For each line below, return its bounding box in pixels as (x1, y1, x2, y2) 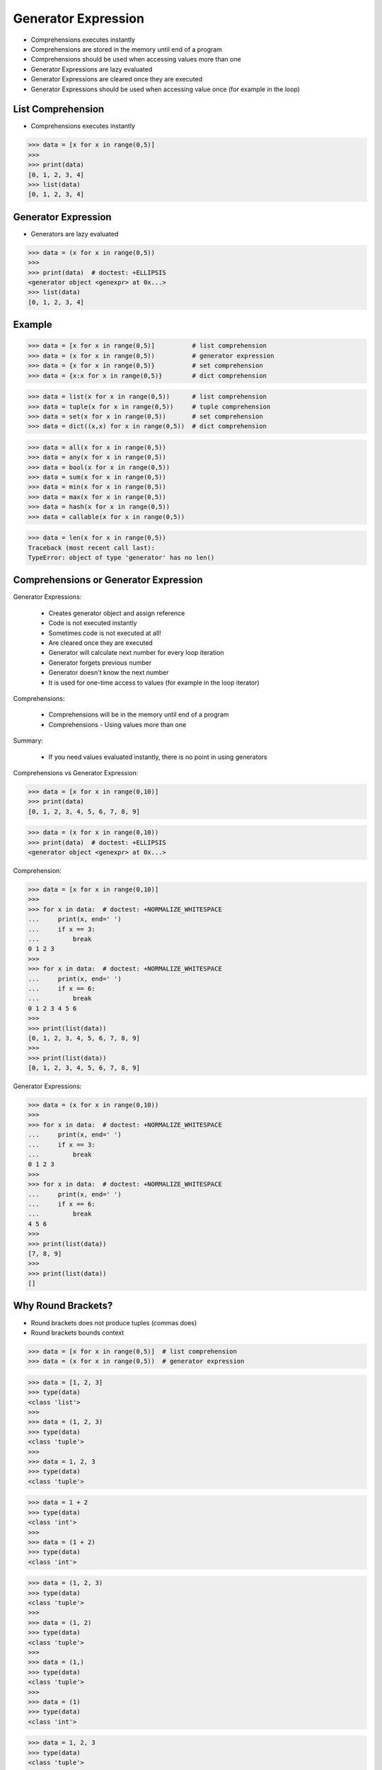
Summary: (13, 736, 44, 745)
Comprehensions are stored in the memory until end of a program (30, 45, 223, 53)
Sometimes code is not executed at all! (48, 629, 162, 637)
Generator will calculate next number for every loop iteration (48, 649, 224, 657)
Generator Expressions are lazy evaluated (30, 64, 153, 74)
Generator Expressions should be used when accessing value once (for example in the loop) (30, 85, 301, 93)
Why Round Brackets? (13, 1300, 113, 1312)
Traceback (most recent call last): (28, 544, 156, 552)
